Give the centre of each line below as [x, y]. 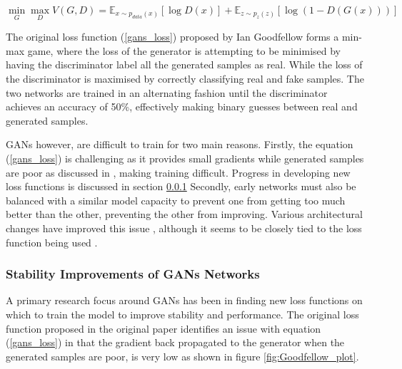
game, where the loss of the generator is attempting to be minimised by [184, 50]
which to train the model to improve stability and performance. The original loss [182, 314]
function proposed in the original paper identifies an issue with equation [164, 328]
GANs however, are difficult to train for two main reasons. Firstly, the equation [180, 144]
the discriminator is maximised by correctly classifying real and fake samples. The [185, 78]
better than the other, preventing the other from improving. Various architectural [184, 214]
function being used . [52, 242]
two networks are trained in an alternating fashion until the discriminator [167, 92]
